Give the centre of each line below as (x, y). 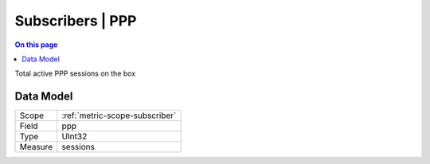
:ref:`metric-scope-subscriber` (119, 115)
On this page (36, 45)
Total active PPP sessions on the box (75, 74)
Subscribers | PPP (76, 21)
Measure (36, 147)
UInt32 (74, 137)
